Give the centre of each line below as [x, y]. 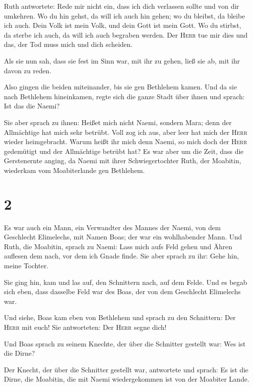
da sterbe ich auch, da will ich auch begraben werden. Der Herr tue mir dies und [126, 34]
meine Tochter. [26, 265]
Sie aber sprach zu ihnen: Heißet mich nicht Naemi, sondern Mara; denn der [118, 122]
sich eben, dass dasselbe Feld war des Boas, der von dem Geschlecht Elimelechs [122, 291]
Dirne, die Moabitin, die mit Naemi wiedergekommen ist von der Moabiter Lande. [127, 379]
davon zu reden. [28, 70]
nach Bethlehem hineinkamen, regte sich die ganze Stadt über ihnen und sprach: [124, 96]
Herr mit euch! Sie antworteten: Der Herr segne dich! [85, 327]
